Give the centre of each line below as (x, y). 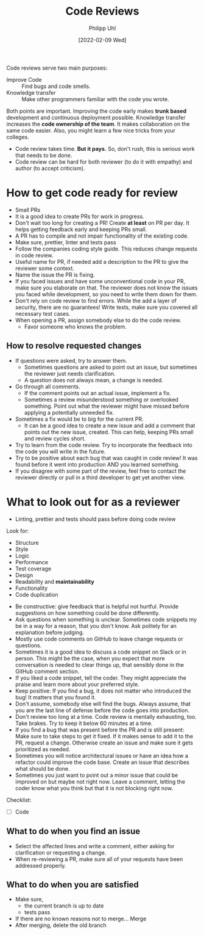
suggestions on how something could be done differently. (87, 613)
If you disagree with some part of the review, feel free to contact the (100, 471)
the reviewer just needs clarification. (70, 373)
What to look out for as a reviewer (93, 502)
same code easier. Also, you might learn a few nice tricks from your (91, 130)
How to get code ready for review (92, 193)
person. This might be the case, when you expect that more (90, 658)
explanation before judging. (49, 632)
